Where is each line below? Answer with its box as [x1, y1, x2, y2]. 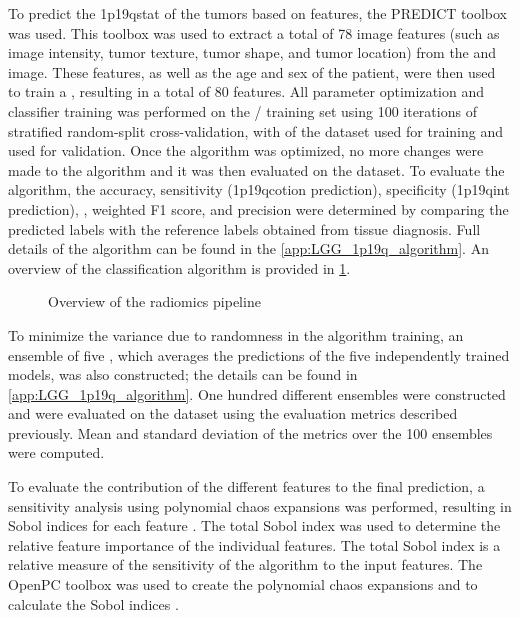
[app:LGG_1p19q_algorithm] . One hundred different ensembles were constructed [8, 383, 506, 404]
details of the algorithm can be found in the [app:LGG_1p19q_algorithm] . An [8, 238, 489, 259]
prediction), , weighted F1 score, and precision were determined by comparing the [8, 198, 509, 219]
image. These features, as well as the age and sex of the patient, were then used [8, 61, 496, 82]
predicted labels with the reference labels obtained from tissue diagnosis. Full [8, 218, 481, 239]
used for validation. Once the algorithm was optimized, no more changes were [8, 140, 484, 161]
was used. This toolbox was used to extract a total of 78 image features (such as [8, 22, 500, 43]
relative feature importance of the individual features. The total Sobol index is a [8, 534, 501, 555]
